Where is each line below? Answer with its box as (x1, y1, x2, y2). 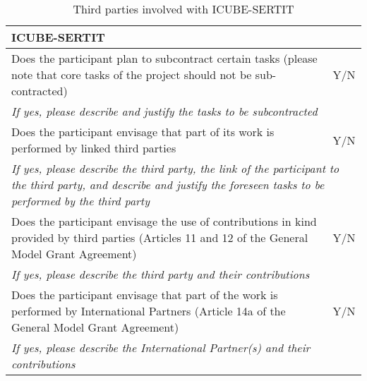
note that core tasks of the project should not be (11, 66, 252, 83)
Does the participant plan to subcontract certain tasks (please (11, 50, 318, 66)
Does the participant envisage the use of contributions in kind (11, 213, 317, 229)
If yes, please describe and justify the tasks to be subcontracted (11, 103, 318, 119)
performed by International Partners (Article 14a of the (11, 303, 286, 319)
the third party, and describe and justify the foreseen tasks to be (11, 176, 325, 193)
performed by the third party (11, 193, 150, 209)
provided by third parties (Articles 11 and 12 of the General (11, 229, 308, 246)
